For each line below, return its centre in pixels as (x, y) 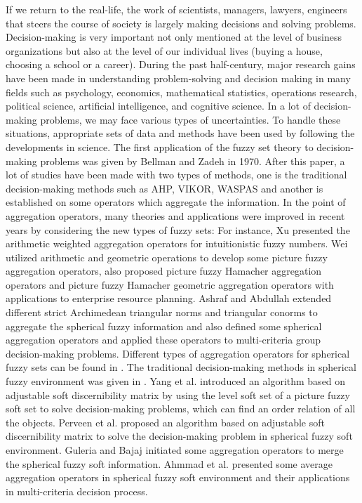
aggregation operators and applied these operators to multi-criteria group (163, 340)
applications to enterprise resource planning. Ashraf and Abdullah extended (169, 298)
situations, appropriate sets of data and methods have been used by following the (180, 133)
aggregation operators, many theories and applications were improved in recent (175, 215)
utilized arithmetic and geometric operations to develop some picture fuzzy (167, 257)
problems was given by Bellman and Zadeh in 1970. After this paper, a (193, 161)
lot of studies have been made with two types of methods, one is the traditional (176, 175)
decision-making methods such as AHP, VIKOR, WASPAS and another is (165, 188)
